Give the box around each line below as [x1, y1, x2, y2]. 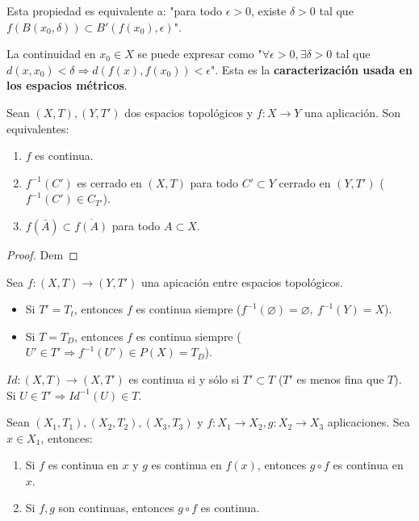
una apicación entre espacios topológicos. [141, 273, 343, 290]
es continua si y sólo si [128, 370, 240, 387]
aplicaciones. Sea [327, 414, 410, 431]
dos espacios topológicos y [124, 103, 253, 120]
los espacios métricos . [6, 77, 128, 94]
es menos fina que [296, 370, 384, 387]
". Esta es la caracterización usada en [211, 61, 413, 78]
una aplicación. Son [304, 103, 401, 120]
